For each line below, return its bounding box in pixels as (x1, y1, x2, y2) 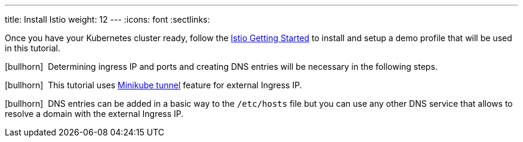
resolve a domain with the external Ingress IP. (5, 109, 184, 119)
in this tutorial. (5, 43, 60, 53)
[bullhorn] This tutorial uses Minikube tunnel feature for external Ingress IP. (5, 80, 302, 90)
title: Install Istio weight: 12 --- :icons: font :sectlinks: (5, 14, 210, 24)
